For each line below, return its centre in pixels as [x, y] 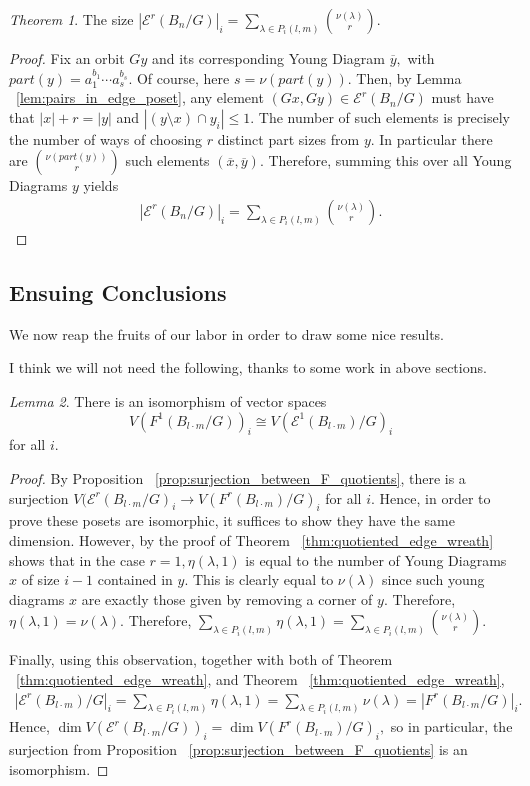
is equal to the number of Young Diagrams [376, 559]
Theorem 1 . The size [71, 19]
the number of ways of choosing [106, 138]
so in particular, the [451, 726]
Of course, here [183, 77]
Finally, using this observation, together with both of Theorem [201, 659]
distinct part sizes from [288, 138]
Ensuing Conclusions [118, 291]
